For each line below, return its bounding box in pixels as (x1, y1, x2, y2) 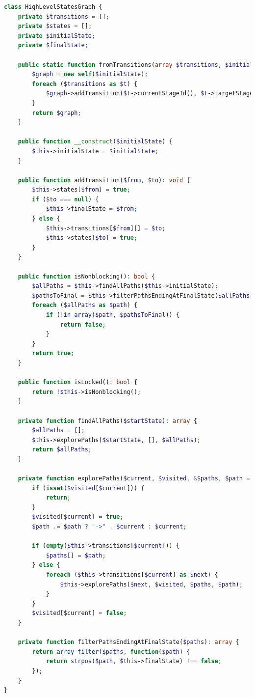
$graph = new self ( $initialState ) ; (32, 71, 148, 78)
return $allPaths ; (32, 446, 92, 453)
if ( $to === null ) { (32, 195, 99, 203)
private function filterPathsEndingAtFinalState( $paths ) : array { (18, 639, 239, 646)
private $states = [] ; (18, 23, 92, 30)
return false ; (60, 321, 106, 328)
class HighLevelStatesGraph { (4, 3, 102, 10)
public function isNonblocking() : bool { (18, 273, 155, 280)
